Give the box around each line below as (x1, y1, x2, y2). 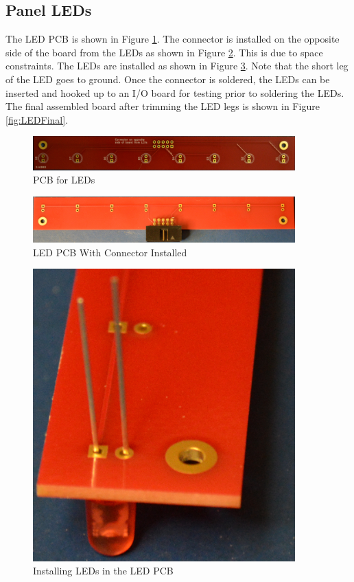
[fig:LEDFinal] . (5, 112, 69, 126)
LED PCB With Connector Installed (33, 245, 187, 259)
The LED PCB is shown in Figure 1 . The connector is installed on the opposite (5, 32, 340, 46)
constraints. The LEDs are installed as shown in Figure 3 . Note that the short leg (5, 58, 349, 73)
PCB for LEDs (33, 172, 95, 187)
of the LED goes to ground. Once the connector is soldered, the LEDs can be (5, 71, 330, 86)
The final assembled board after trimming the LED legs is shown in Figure (5, 99, 320, 113)
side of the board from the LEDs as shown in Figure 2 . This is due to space (5, 45, 323, 59)
